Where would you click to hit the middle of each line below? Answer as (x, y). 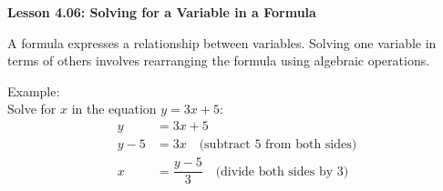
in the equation (114, 109)
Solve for (32, 109)
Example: (34, 90)
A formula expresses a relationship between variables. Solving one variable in (222, 42)
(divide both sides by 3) (282, 171)
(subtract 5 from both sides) (278, 145)
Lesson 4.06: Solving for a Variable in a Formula (162, 12)
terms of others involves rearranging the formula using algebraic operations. (219, 60)
